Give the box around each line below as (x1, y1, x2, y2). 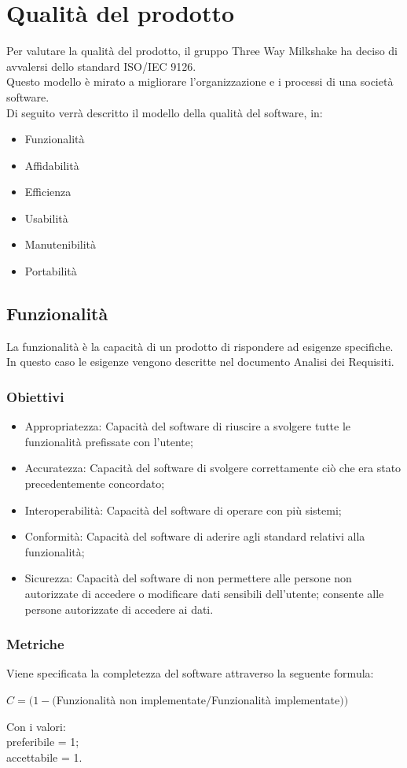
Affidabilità (24, 157, 79, 173)
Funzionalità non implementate (56, 692, 207, 708)
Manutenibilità (24, 236, 97, 253)
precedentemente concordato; (24, 475, 165, 492)
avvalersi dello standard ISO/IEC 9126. (6, 57, 196, 74)
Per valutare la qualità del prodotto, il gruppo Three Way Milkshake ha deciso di (6, 42, 398, 59)
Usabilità (24, 209, 68, 226)
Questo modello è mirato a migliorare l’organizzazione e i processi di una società (6, 73, 394, 90)
